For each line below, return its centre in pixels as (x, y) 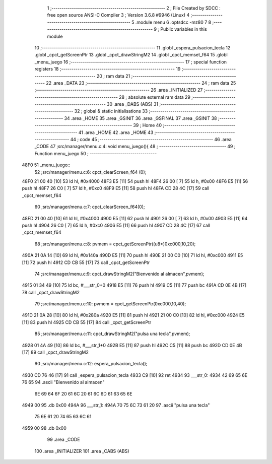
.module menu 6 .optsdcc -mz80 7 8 (173, 22)
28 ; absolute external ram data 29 (155, 97)
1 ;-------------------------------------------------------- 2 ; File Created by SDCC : (134, 8)
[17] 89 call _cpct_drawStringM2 (55, 352)
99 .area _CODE (63, 440)
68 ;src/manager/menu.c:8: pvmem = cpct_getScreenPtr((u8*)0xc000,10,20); (115, 244)
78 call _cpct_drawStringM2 (51, 292)
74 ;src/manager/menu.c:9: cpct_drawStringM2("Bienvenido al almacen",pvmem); (119, 274)
